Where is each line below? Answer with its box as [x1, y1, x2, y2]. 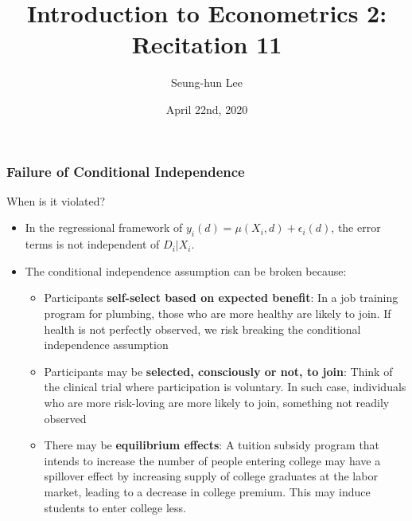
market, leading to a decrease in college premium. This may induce [44, 483, 371, 499]
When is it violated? [6, 192, 106, 209]
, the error [331, 219, 381, 236]
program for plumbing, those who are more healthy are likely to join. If [44, 304, 391, 321]
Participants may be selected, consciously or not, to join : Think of [44, 362, 393, 379]
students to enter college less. [44, 499, 187, 515]
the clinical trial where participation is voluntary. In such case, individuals [44, 378, 406, 395]
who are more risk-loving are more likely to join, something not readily [44, 394, 390, 410]
